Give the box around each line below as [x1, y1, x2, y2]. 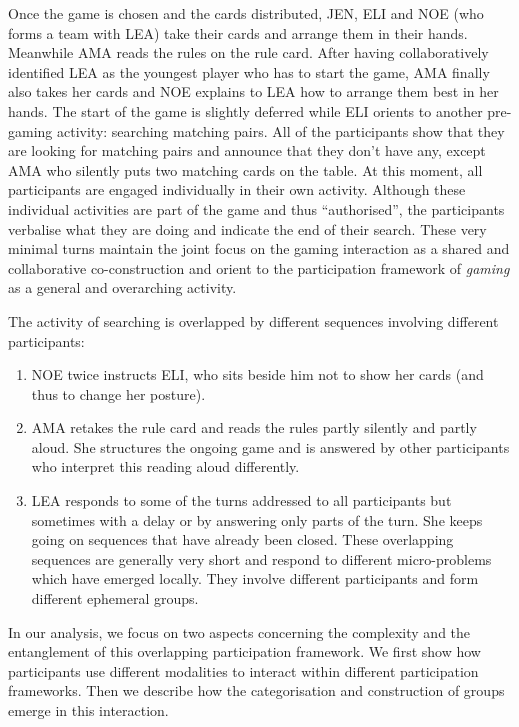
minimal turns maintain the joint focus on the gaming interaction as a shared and [8, 238, 510, 259]
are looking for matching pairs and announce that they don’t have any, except [8, 140, 486, 161]
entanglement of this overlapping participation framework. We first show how [8, 641, 481, 662]
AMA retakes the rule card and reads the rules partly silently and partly [31, 417, 477, 438]
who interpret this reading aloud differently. [31, 456, 300, 477]
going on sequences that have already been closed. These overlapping [31, 529, 454, 550]
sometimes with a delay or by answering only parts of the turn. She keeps [31, 509, 483, 530]
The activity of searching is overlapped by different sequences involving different [8, 310, 499, 331]
